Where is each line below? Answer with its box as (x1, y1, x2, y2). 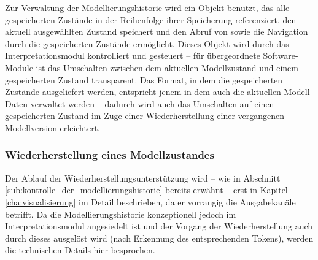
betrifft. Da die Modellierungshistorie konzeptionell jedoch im (5, 207, 236, 220)
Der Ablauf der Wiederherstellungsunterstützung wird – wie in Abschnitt (5, 171, 281, 184)
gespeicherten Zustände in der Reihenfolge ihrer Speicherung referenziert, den (5, 13, 297, 26)
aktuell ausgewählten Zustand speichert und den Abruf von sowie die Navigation (5, 25, 308, 38)
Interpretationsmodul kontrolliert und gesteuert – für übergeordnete (5, 49, 260, 62)
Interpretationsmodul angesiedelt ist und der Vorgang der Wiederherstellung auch (5, 220, 313, 232)
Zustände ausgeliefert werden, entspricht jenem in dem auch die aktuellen (5, 85, 281, 98)
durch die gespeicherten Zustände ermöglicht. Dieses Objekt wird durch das (5, 37, 289, 50)
